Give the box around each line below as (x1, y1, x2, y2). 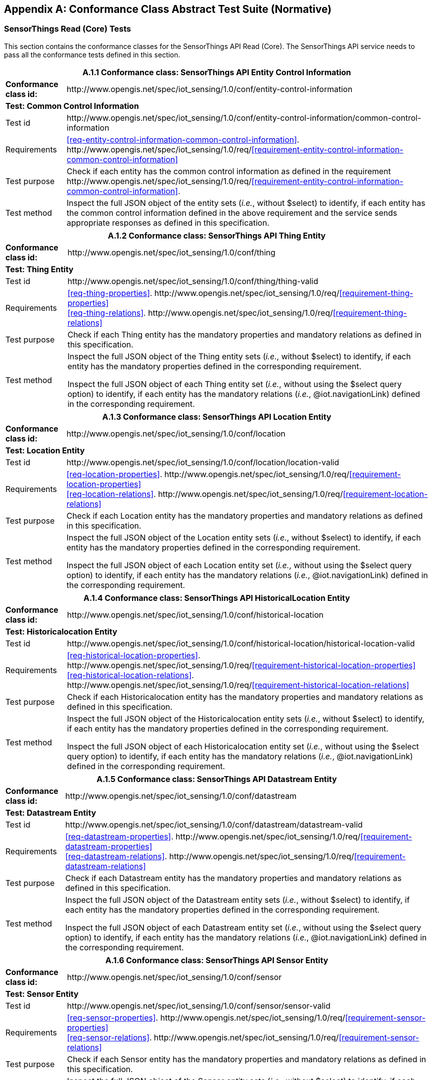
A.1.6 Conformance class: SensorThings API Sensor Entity (105, 955, 329, 965)
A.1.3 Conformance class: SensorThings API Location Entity (102, 411, 332, 422)
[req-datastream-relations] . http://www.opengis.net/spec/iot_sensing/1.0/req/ (65, 851, 354, 861)
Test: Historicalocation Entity (5, 626, 117, 637)
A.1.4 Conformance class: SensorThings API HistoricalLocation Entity (83, 592, 350, 603)
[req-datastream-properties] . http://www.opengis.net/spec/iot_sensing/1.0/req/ (65, 831, 361, 841)
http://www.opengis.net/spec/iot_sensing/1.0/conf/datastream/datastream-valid (65, 819, 363, 830)
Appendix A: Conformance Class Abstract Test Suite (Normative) (4, 3, 332, 15)
